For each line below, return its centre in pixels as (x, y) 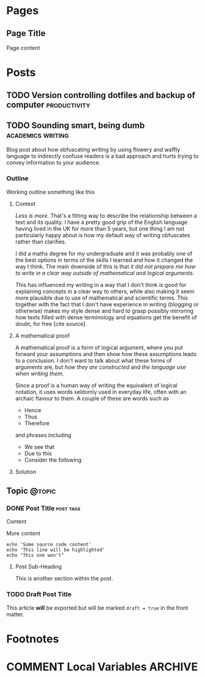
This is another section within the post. (64, 579)
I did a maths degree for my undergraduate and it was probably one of (104, 253)
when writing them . (39, 373)
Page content (23, 48)
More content (24, 533)
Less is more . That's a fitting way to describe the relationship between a (106, 215)
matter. (15, 614)
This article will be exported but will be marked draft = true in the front (97, 608)
